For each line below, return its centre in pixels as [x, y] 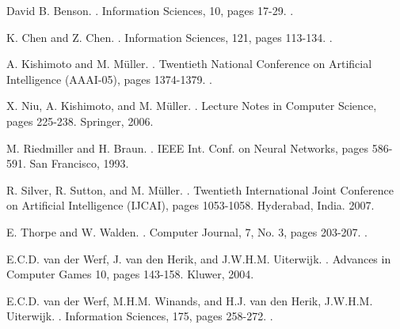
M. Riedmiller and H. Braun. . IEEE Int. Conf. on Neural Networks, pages [188, 147]
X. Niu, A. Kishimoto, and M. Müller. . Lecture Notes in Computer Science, [192, 106]
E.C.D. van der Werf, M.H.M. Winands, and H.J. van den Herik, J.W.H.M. [190, 300]
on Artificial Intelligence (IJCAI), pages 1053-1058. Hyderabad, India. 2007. [190, 205]
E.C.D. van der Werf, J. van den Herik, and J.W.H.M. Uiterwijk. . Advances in [199, 258]
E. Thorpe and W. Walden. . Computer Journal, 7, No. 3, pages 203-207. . [187, 231]
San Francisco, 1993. [79, 163]
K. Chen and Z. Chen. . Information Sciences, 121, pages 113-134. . [170, 37]
